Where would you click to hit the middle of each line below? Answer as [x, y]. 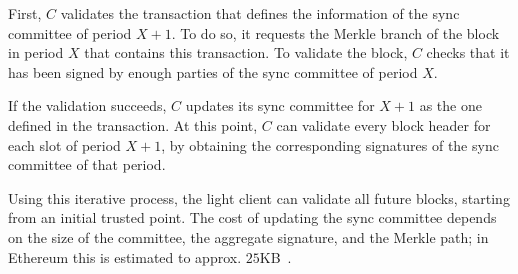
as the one [450, 105]
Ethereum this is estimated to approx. [125, 256]
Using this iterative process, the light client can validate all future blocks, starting [259, 197]
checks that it [468, 52]
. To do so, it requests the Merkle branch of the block [335, 32]
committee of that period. [87, 164]
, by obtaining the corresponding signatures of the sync [330, 144]
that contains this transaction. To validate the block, [246, 52]
